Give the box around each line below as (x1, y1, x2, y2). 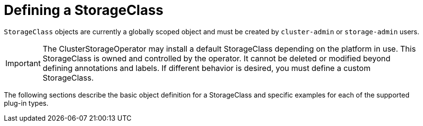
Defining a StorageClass (4, 2, 163, 18)
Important (5, 58, 41, 68)
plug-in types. (4, 98, 49, 107)
